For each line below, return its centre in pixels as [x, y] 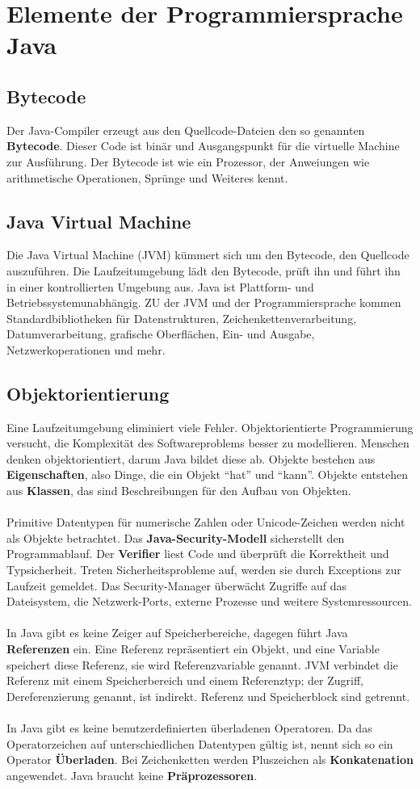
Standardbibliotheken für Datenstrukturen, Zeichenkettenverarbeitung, [182, 318]
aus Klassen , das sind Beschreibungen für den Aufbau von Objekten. [179, 491]
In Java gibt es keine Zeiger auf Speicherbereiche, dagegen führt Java [177, 633]
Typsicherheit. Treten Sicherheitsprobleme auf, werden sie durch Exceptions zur [204, 570]
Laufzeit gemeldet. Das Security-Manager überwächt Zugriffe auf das [177, 585]
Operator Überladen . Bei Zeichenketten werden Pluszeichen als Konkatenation [210, 760]
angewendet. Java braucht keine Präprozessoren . [132, 775]
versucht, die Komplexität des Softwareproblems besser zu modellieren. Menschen [208, 443]
